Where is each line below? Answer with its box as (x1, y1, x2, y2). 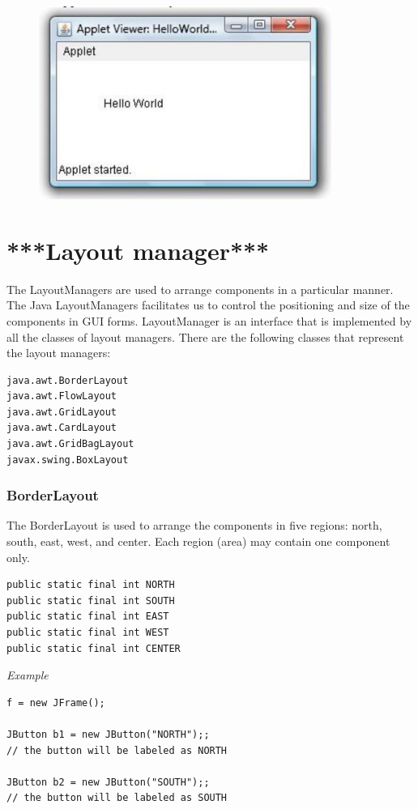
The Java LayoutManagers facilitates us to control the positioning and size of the (6, 296, 410, 313)
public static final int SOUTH (6, 594, 175, 607)
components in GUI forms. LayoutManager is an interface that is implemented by (6, 312, 412, 329)
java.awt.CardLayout (6, 422, 117, 434)
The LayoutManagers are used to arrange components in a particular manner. (6, 280, 394, 297)
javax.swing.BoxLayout (6, 453, 129, 466)
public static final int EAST (6, 611, 169, 623)
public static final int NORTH (6, 579, 175, 591)
